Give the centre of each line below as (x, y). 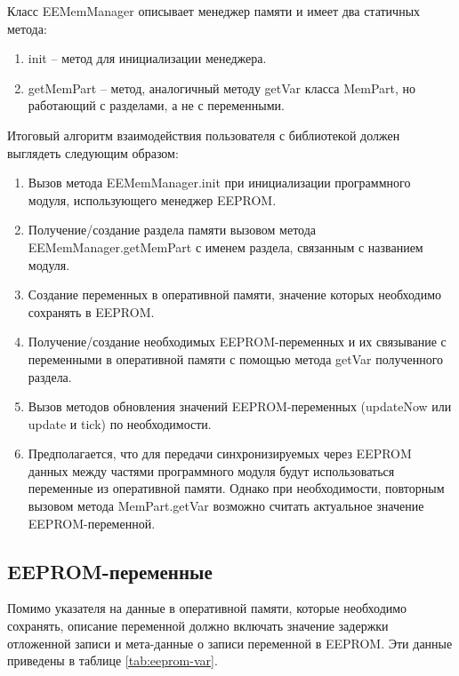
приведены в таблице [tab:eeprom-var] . (113, 660)
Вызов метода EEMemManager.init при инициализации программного (219, 183)
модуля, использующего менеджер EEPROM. (152, 199)
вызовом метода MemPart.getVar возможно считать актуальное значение (226, 506)
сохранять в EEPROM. (91, 311)
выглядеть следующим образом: (93, 152)
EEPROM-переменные (110, 571)
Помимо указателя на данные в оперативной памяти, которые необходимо (207, 608)
